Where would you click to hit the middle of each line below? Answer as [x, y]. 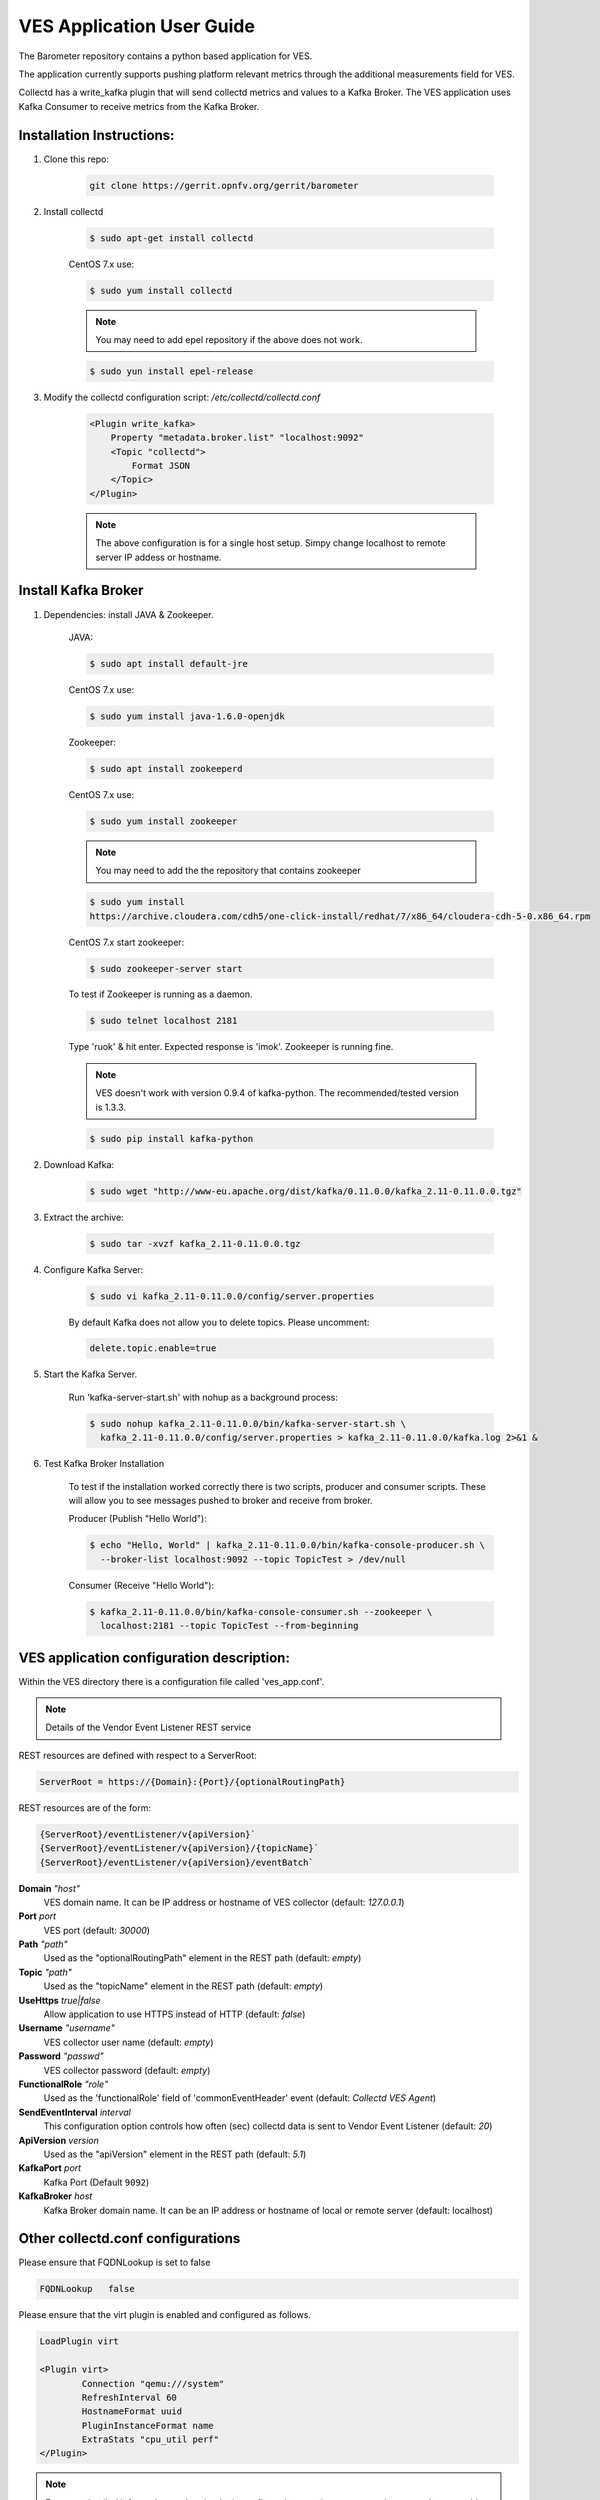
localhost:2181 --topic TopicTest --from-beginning [229, 1626]
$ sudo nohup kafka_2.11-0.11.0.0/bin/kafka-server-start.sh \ [248, 1423]
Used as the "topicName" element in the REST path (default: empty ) [183, 1986]
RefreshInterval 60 [129, 2397]
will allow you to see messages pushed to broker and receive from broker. [221, 1500]
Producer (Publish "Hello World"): [137, 1519]
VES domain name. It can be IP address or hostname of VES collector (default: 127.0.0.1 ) [224, 1902]
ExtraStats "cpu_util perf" [150, 2439]
